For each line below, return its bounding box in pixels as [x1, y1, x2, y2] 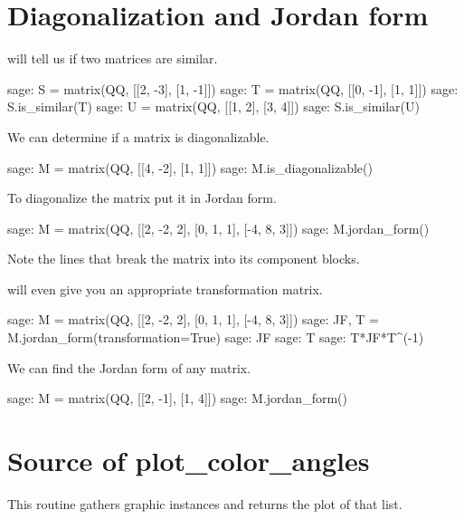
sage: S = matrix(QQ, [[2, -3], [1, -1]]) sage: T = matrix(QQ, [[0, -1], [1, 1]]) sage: [7, 79, 459, 98]
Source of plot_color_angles [7, 442, 370, 479]
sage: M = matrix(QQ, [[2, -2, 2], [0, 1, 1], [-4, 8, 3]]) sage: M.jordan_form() [7, 218, 430, 237]
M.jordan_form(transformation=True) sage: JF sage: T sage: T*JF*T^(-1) [7, 328, 424, 347]
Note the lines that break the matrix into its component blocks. [7, 249, 360, 268]
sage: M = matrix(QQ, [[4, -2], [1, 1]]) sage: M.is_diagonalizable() [7, 158, 373, 177]
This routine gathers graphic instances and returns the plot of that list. [7, 494, 402, 513]
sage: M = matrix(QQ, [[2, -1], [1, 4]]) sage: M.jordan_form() [7, 389, 347, 408]
